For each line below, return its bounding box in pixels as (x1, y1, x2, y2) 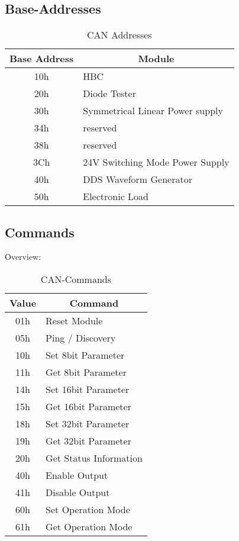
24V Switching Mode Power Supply (83, 155, 230, 169)
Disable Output (46, 485, 110, 499)
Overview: (5, 250, 41, 263)
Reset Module (46, 314, 103, 327)
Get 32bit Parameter (46, 434, 131, 447)
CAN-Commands (40, 272, 112, 286)
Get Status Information (46, 451, 143, 465)
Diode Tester (83, 86, 136, 101)
